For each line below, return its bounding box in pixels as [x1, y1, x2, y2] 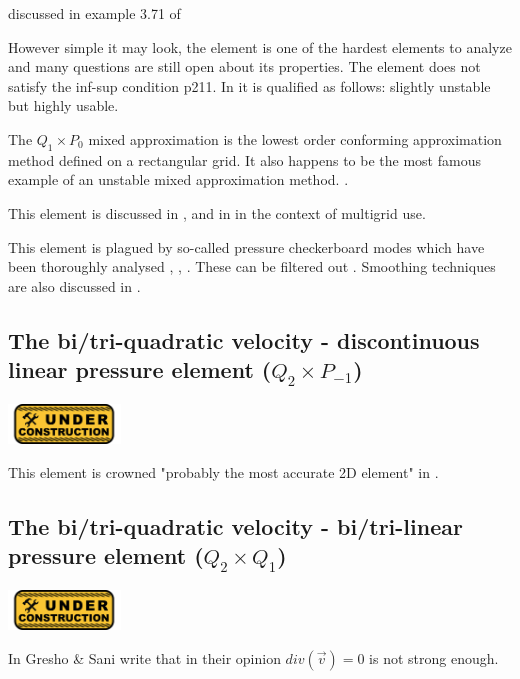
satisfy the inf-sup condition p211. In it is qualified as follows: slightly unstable [8, 75, 491, 96]
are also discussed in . [8, 275, 141, 296]
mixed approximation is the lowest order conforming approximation [88, 128, 502, 149]
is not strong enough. [369, 647, 499, 668]
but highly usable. [8, 95, 119, 116]
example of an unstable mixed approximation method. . [8, 169, 349, 190]
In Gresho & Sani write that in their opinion [8, 647, 281, 668]
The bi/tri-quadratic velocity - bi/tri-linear [8, 510, 463, 541]
